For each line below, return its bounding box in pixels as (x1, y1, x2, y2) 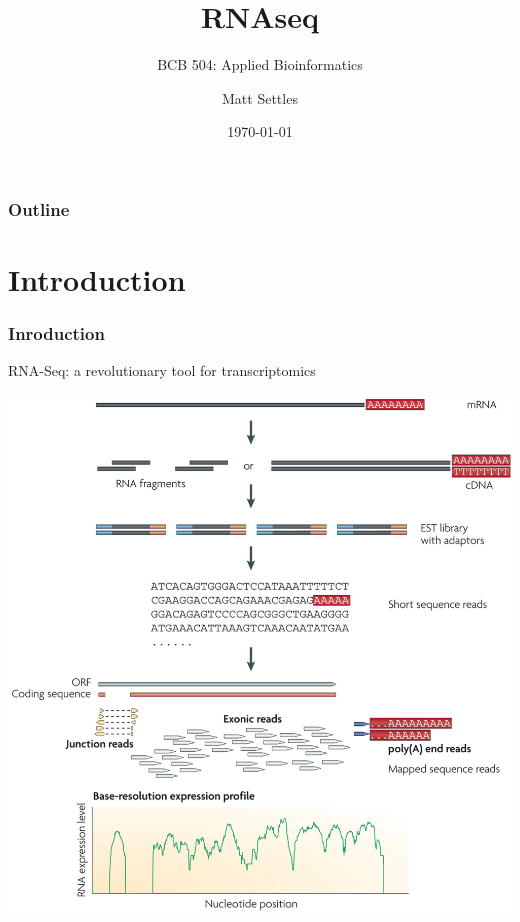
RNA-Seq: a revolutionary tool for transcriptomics (8, 360, 316, 381)
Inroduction (8, 321, 105, 346)
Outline (8, 196, 70, 221)
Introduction (8, 259, 186, 300)
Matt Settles (222, 87, 298, 108)
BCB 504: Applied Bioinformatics (157, 54, 363, 75)
